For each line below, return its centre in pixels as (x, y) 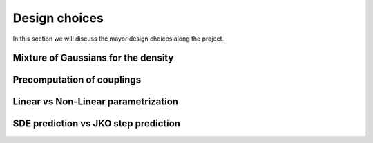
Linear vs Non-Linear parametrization (96, 102)
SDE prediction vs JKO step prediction (97, 124)
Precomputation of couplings (77, 80)
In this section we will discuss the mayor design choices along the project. (118, 38)
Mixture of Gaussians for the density (93, 58)
